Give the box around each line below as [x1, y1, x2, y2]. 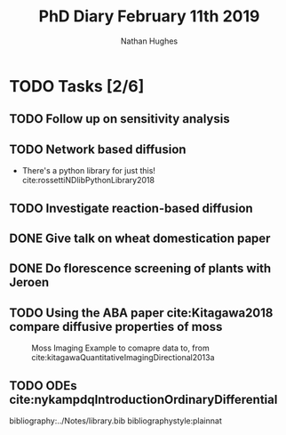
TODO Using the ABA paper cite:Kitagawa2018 [9, 305, 274, 320]
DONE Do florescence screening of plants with [9, 261, 272, 277]
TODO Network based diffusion [9, 141, 187, 157]
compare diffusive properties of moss [9, 318, 223, 334]
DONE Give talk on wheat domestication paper [9, 230, 271, 246]
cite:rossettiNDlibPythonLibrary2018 [21, 175, 155, 186]
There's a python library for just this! [21, 165, 155, 176]
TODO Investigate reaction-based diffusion [9, 200, 253, 215]
